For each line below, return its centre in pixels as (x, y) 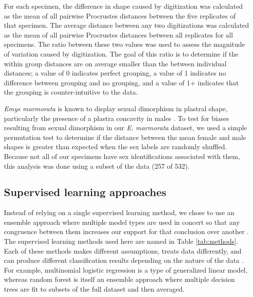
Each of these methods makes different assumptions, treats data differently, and (123, 250)
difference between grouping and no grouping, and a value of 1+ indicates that (121, 82)
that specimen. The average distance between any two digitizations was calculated (126, 25)
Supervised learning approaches (85, 192)
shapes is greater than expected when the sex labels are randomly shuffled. (116, 147)
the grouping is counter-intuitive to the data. (71, 92)
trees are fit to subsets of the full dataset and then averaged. (94, 289)
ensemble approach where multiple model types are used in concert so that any (122, 222)
